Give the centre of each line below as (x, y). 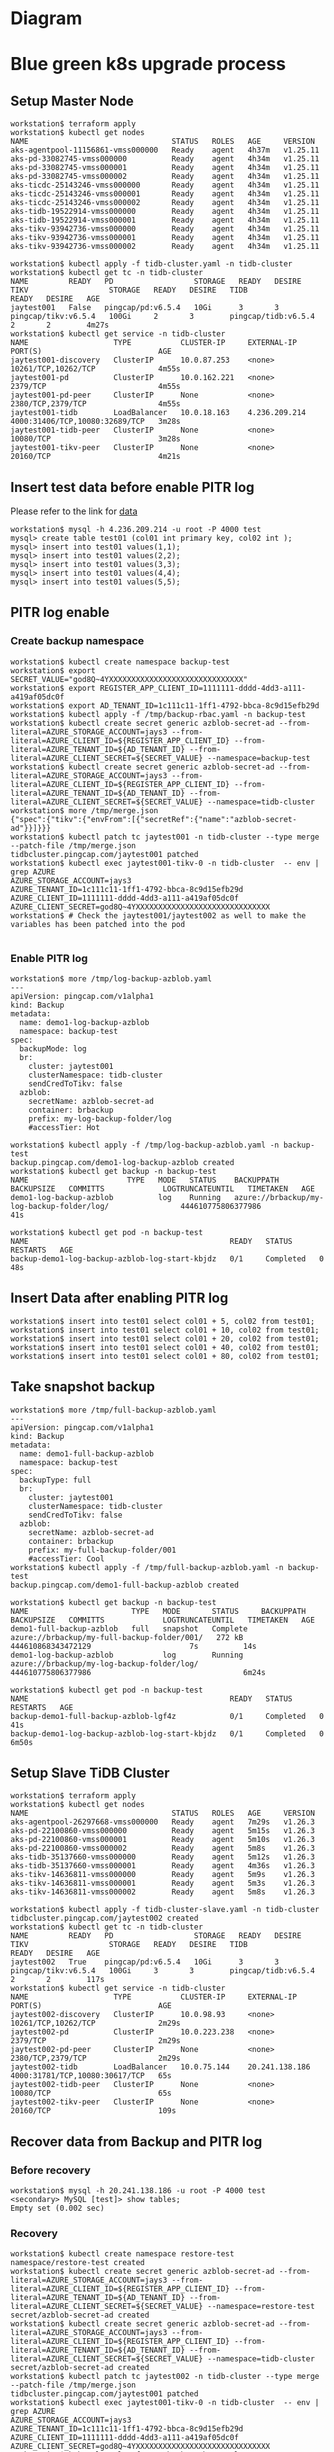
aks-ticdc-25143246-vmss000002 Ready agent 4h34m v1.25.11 (165, 203)
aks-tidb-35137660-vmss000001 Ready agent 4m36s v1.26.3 (162, 1866)
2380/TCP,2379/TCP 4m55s (96, 404)
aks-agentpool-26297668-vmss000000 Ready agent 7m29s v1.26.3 (162, 1822)
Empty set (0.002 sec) (57, 2208)
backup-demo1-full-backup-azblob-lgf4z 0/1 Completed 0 (167, 1716)
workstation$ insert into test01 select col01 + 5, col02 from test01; (162, 1321)
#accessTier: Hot (64, 1127)
